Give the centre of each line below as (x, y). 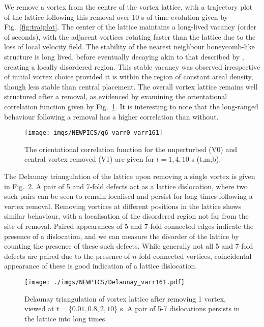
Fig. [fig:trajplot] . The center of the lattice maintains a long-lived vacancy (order (130, 27)
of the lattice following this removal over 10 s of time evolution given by (116, 17)
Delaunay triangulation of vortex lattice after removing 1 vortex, (125, 298)
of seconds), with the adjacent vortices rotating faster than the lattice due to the (130, 36)
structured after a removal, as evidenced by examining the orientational (116, 96)
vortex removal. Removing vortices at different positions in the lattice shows (123, 206)
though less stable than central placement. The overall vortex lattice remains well (131, 86)
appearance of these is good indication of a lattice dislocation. (101, 266)
